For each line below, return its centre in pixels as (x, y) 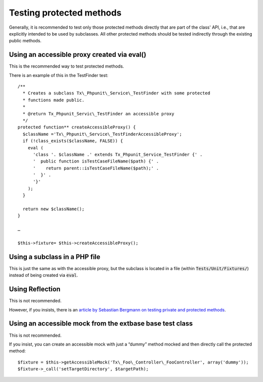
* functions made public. (54, 100)
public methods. (25, 41)
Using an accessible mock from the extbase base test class (101, 324)
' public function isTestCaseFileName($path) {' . (96, 161)
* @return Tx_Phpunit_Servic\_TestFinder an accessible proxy (99, 114)
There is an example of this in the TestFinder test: (59, 75)
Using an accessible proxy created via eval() (78, 55)
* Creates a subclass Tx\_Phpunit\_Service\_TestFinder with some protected (116, 93)
